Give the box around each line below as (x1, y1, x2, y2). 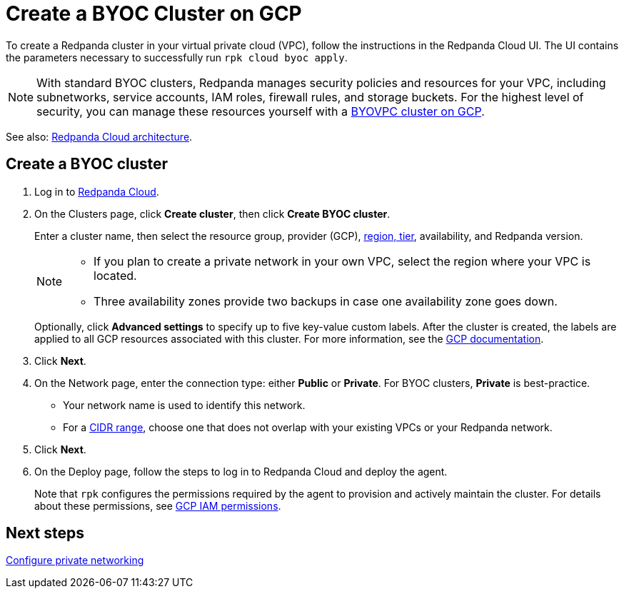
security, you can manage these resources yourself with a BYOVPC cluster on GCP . (36, 104, 485, 119)
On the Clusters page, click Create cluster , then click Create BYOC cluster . (34, 207, 391, 220)
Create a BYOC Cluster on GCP (6, 1, 302, 26)
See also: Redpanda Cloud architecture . (6, 130, 193, 143)
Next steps (6, 524, 84, 543)
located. (94, 268, 137, 283)
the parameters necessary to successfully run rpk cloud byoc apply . (6, 51, 348, 64)
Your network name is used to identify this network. (63, 398, 306, 411)
